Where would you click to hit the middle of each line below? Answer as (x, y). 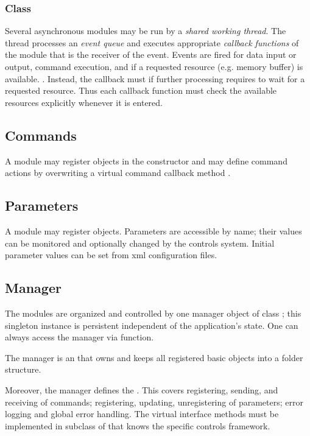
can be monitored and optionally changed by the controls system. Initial (140, 243)
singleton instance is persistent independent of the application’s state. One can (152, 325)
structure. (23, 369)
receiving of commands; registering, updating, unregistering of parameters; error (154, 402)
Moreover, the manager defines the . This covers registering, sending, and (142, 389)
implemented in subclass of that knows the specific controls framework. (138, 425)
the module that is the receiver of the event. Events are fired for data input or (151, 54)
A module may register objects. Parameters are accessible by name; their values (153, 230)
